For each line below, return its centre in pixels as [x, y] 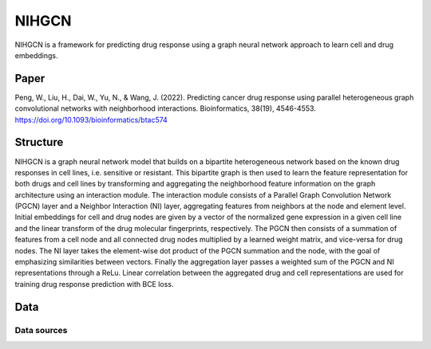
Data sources [41, 330]
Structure [39, 142]
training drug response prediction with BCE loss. [94, 284]
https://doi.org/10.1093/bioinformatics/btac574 [91, 120]
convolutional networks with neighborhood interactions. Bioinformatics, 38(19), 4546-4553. [166, 108]
